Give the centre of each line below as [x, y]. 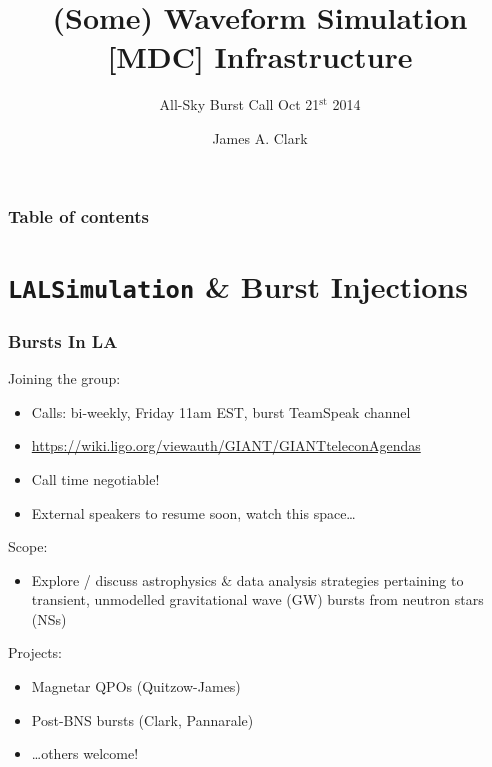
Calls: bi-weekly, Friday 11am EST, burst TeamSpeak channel [221, 411]
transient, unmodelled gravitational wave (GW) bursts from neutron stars [257, 599]
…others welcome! [85, 753]
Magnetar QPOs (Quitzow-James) [136, 686]
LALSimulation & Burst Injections [238, 285]
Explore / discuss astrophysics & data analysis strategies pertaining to [247, 579]
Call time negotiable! [95, 478]
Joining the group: [64, 378]
